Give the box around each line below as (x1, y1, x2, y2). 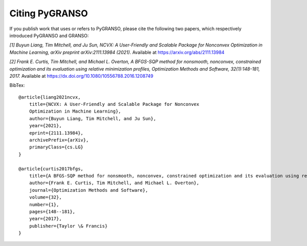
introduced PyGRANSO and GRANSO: (9, 32, 89, 38)
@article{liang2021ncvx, (18, 94, 81, 100)
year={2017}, (29, 216, 62, 222)
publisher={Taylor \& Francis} (29, 223, 108, 229)
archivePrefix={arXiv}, (29, 137, 89, 143)
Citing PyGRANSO (9, 8, 88, 19)
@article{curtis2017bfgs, (18, 166, 84, 171)
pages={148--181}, (29, 209, 76, 214)
